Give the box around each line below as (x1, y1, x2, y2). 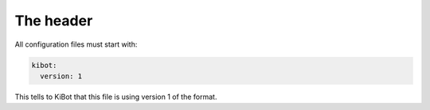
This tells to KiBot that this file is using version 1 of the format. (14, 92, 217, 101)
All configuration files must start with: (14, 40, 138, 49)
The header (14, 12, 93, 29)
